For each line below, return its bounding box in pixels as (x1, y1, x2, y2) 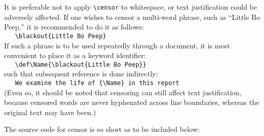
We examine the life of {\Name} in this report (15, 79, 179, 87)
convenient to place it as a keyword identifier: (4, 50, 146, 61)
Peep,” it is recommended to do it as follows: (4, 21, 144, 32)
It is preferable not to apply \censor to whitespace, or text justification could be (4, 2, 257, 12)
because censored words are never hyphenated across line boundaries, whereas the (4, 97, 259, 107)
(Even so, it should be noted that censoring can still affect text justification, (4, 87, 242, 97)
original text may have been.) (4, 106, 96, 117)
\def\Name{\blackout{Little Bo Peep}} (15, 61, 147, 68)
